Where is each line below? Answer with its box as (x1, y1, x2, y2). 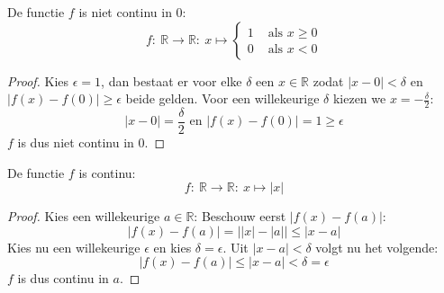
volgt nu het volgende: (315, 237, 439, 256)
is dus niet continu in (17, 133, 134, 152)
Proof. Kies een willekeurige (7, 207, 160, 226)
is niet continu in (78, 3, 172, 21)
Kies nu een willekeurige (7, 237, 140, 256)
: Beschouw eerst (194, 207, 286, 226)
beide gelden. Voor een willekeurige (125, 89, 320, 108)
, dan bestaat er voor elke (101, 71, 242, 90)
